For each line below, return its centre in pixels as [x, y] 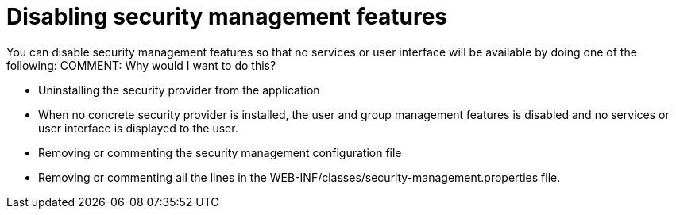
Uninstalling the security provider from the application [179, 90]
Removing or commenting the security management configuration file [220, 152]
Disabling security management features [227, 17]
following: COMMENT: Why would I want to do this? [141, 65]
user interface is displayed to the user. [138, 128]
